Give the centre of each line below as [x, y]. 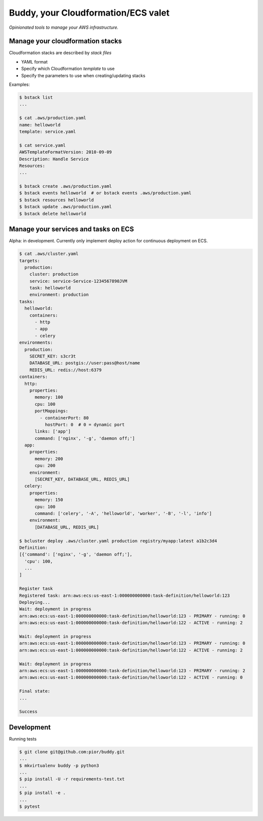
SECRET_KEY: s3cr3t [53, 356]
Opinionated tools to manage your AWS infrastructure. [64, 27]
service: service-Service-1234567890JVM [78, 281]
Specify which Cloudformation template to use [68, 69]
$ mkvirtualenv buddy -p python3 [59, 765]
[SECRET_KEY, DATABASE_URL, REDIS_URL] [82, 479]
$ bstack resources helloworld [57, 200]
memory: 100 [49, 397]
